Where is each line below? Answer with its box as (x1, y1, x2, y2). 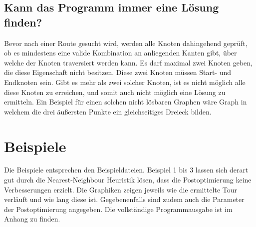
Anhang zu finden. (4, 213, 60, 224)
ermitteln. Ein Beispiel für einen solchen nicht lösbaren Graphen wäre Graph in (4, 96, 247, 107)
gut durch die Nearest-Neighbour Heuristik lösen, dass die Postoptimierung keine (4, 174, 252, 185)
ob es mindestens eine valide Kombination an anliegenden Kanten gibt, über (4, 47, 237, 58)
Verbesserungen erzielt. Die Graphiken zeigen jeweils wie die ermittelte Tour (4, 184, 237, 194)
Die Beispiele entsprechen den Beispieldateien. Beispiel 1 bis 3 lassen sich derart (4, 164, 249, 175)
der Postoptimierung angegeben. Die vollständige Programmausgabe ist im (4, 203, 233, 214)
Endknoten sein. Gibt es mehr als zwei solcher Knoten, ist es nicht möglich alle (4, 76, 246, 87)
